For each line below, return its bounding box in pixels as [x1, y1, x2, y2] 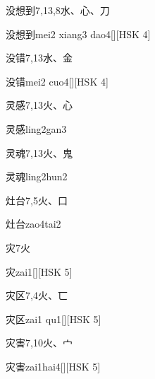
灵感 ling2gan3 [6, 121, 67, 136]
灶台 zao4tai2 [6, 216, 61, 231]
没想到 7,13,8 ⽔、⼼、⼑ [6, 3, 110, 17]
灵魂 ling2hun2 [6, 169, 68, 184]
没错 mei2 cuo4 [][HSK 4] [6, 74, 108, 88]
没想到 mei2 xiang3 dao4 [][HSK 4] [6, 26, 151, 41]
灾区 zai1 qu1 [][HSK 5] [6, 311, 101, 326]
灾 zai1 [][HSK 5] [6, 264, 73, 279]
